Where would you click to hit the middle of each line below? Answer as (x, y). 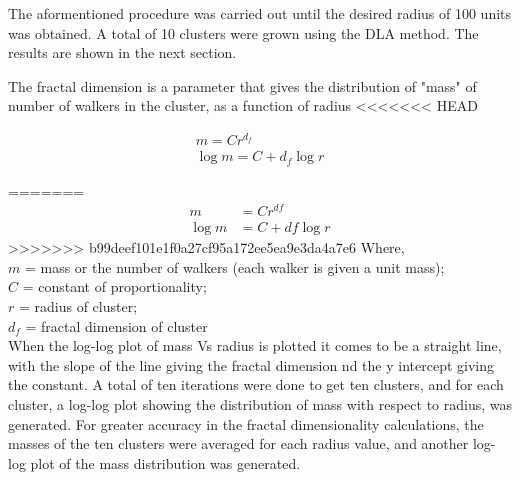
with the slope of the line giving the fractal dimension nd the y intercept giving (251, 364)
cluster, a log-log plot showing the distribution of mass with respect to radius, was (260, 404)
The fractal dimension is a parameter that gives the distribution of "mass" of (242, 85)
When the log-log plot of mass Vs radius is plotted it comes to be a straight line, (255, 345)
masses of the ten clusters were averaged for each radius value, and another (238, 443)
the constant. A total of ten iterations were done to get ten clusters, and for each (256, 384)
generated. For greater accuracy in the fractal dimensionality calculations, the (246, 423)
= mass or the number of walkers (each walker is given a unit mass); (234, 266)
